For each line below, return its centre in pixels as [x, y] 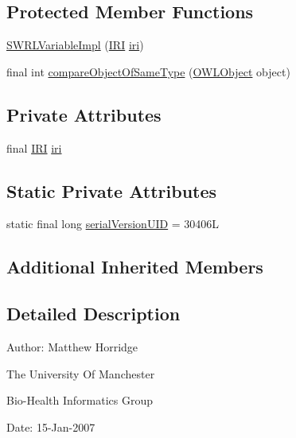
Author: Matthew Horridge [72, 346]
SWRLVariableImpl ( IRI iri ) [75, 45]
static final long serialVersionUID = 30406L [113, 224]
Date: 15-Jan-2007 [51, 426]
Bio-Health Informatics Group [80, 400]
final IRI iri [34, 147]
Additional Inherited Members [135, 267]
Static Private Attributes [112, 190]
